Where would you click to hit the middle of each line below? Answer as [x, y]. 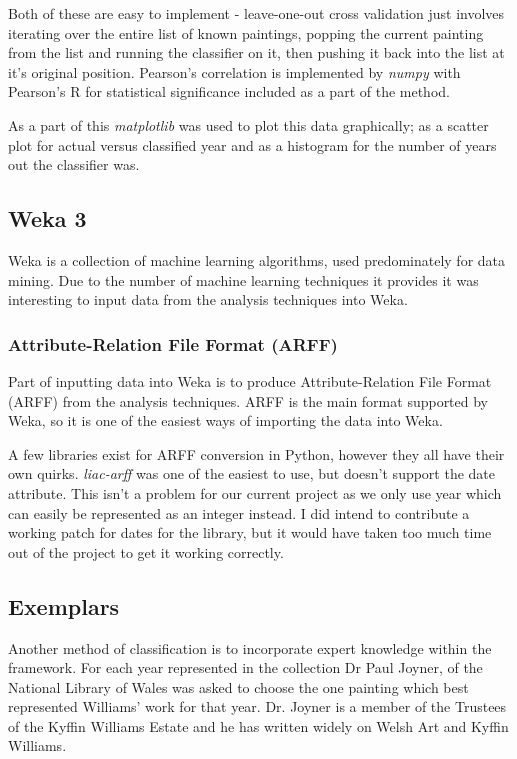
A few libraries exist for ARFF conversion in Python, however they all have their [256, 453]
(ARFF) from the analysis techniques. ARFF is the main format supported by [248, 400]
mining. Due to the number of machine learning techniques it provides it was [243, 279]
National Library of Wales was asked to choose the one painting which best [238, 686]
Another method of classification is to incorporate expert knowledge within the [250, 647]
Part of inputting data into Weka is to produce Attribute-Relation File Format [250, 380]
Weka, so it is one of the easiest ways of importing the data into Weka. [225, 420]
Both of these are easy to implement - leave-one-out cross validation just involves [256, 13]
